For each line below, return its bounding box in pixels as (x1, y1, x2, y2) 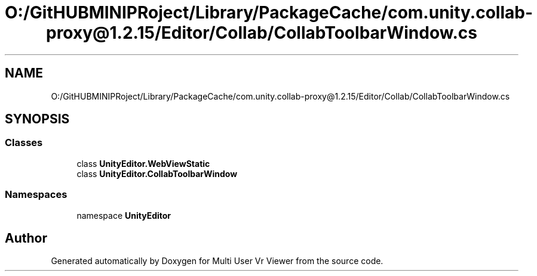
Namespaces (5, 188, 67, 201)
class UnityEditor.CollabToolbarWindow (76, 168, 238, 179)
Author (5, 230, 47, 246)
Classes (5, 137, 43, 149)
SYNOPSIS (5, 111, 70, 127)
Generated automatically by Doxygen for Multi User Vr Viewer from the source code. (51, 256, 383, 266)
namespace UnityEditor (76, 210, 171, 221)
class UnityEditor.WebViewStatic (76, 158, 210, 169)
